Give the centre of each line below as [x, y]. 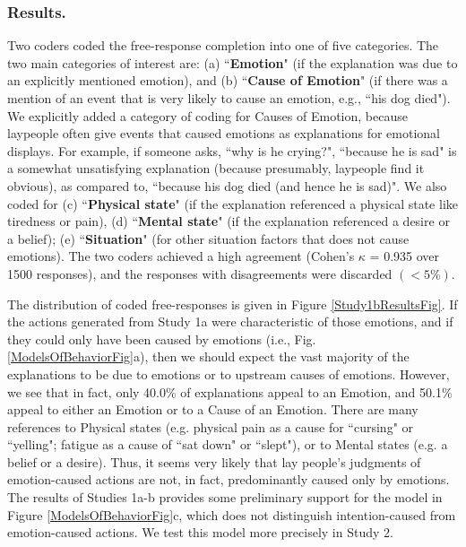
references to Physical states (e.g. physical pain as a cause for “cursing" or [211, 426]
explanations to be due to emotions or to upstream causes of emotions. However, [229, 373]
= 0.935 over [405, 256]
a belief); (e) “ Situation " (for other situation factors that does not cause [208, 238]
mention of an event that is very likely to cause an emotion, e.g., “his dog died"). [229, 98]
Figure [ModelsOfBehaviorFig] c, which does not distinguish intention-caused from [232, 514]
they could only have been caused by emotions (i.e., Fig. [162, 339]
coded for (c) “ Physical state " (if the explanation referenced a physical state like [233, 203]
